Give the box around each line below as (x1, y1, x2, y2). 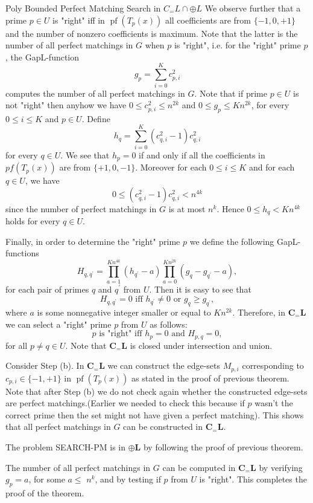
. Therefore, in (232, 305, 285, 318)
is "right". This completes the (199, 473, 307, 485)
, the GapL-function (5, 50, 80, 63)
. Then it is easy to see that (149, 282, 251, 295)
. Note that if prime (194, 86, 268, 99)
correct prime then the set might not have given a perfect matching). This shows (5, 408, 304, 421)
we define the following (189, 235, 274, 247)
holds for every (5, 215, 60, 227)
